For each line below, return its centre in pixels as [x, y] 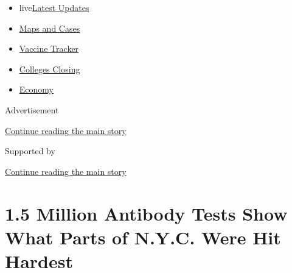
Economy [36, 89]
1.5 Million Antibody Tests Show [146, 213]
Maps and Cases [50, 28]
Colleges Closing [50, 69]
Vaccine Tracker [49, 48]
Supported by [30, 151]
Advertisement [32, 109]
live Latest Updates [54, 7]
